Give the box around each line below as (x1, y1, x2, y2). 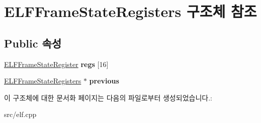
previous (89, 75, 119, 86)
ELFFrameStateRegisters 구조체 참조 (4, 1, 257, 21)
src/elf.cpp (4, 109, 37, 119)
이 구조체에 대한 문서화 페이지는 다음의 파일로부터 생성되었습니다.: (4, 92, 212, 102)
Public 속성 (4, 35, 62, 50)
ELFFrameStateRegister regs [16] (4, 58, 109, 69)
